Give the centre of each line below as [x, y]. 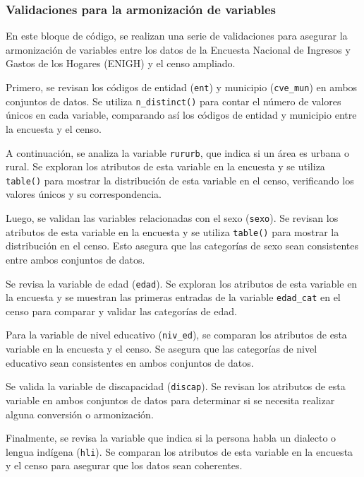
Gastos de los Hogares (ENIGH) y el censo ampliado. [121, 63]
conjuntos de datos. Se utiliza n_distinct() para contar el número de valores [174, 101]
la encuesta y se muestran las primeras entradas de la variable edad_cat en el [173, 297]
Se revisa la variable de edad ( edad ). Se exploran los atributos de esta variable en [182, 283]
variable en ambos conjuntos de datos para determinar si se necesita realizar [170, 400]
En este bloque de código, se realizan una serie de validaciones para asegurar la [177, 36]
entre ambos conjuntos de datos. [75, 259]
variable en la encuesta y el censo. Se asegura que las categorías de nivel [162, 349]
